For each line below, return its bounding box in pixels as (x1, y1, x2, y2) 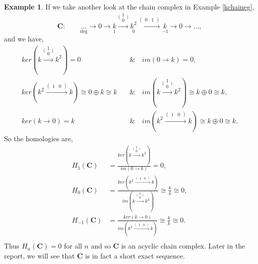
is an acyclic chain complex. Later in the (121, 241, 245, 251)
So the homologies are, (4, 133, 73, 143)
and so (91, 241, 111, 251)
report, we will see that (4, 250, 75, 261)
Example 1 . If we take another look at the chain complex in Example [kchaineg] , (4, 1, 255, 11)
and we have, (4, 33, 44, 44)
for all (64, 241, 82, 251)
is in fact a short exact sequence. (85, 250, 185, 261)
